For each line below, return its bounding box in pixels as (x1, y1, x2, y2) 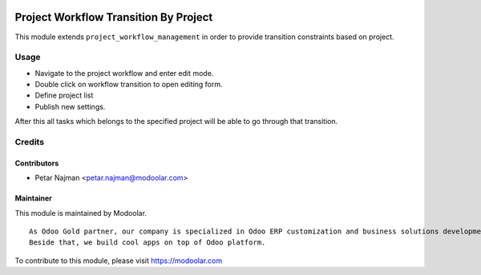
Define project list (34, 90, 94, 100)
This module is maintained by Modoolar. (14, 208, 148, 217)
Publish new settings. (34, 102, 106, 111)
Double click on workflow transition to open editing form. (34, 80, 224, 90)
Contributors (14, 158, 59, 168)
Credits (14, 136, 44, 147)
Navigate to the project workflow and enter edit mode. (34, 68, 214, 78)
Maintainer (14, 193, 52, 203)
